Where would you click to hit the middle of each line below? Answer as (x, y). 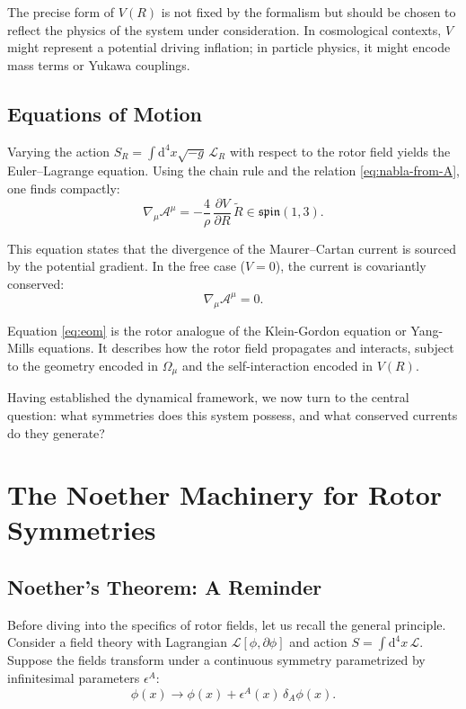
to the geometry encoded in (83, 365)
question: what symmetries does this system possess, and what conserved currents (233, 414)
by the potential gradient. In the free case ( (126, 266)
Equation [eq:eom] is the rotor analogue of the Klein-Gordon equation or (207, 330)
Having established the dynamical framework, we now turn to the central (208, 397)
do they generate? (56, 432)
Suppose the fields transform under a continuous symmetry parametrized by (216, 660)
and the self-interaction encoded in (277, 365)
